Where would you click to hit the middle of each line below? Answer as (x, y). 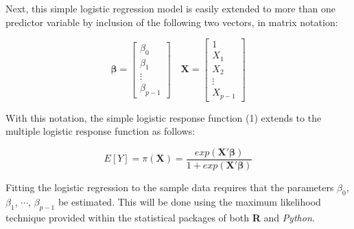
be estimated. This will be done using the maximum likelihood (189, 201)
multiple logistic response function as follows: (101, 131)
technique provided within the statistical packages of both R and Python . (160, 217)
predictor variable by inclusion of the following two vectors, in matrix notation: (172, 22)
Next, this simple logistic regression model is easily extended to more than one (170, 8)
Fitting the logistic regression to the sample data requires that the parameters (170, 187)
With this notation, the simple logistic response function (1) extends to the (164, 117)
